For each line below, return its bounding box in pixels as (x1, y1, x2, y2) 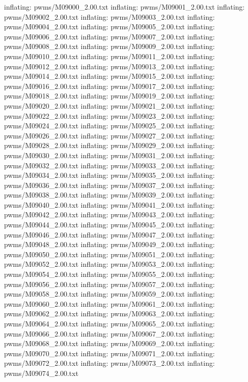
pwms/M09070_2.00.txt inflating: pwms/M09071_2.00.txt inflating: (4, 348, 215, 358)
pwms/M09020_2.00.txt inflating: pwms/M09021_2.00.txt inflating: (4, 100, 215, 111)
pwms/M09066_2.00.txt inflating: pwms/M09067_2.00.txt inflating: (4, 328, 215, 339)
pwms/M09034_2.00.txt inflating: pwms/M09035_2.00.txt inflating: (4, 170, 215, 180)
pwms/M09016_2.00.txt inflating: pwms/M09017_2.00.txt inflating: (4, 80, 215, 91)
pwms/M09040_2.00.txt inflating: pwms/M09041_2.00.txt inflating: (4, 199, 215, 210)
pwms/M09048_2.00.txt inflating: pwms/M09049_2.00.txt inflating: (4, 239, 215, 250)
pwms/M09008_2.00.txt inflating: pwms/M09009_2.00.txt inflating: (4, 41, 215, 52)
